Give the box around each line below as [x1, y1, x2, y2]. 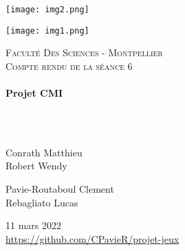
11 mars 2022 [6, 218, 61, 232]
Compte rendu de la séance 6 [6, 58, 133, 73]
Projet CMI [6, 86, 63, 100]
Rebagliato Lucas [6, 195, 78, 209]
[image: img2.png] [6, 5, 89, 14]
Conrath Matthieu [6, 145, 83, 159]
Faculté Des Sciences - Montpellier [6, 45, 163, 60]
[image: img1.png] [6, 25, 89, 36]
